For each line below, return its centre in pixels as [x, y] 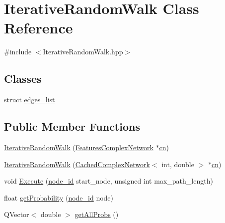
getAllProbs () [97, 214]
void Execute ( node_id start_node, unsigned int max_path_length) [109, 181]
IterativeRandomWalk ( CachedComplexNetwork [77, 164]
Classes [23, 79]
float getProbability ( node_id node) [59, 197]
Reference [38, 28]
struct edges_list [30, 100]
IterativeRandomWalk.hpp [83, 52]
